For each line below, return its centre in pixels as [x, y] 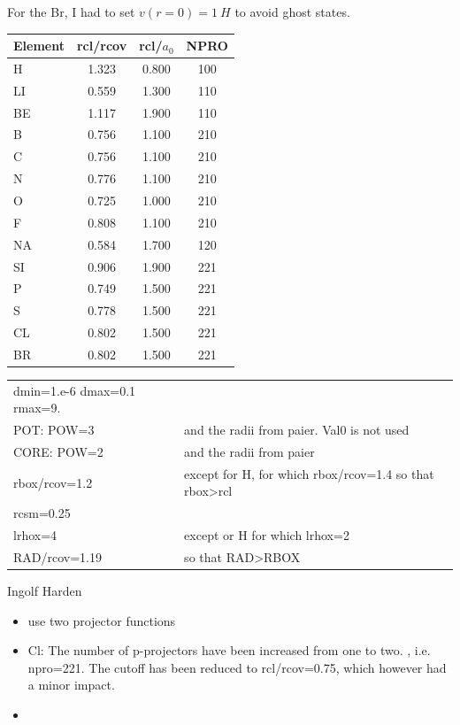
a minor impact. [71, 685]
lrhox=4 [35, 535]
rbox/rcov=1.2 [53, 482]
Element [39, 46]
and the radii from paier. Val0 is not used [297, 430]
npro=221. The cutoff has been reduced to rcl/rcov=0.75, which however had [237, 667]
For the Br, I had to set [71, 12]
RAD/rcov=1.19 [57, 557]
